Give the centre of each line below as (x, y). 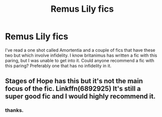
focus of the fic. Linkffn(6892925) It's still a (73, 89)
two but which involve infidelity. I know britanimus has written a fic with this (81, 55)
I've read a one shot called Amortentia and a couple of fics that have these (80, 50)
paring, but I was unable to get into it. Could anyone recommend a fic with (80, 60)
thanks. (14, 110)
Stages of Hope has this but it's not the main (74, 81)
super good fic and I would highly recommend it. (80, 96)
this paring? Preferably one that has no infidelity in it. (58, 66)
